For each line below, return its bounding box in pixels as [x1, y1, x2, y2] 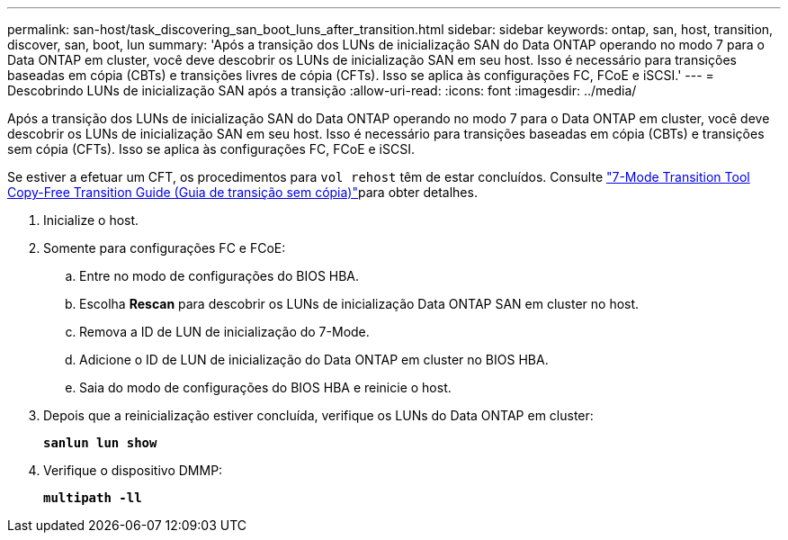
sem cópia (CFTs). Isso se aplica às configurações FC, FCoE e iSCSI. [7, 141, 415, 157]
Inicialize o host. [43, 212, 139, 228]
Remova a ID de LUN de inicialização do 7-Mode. [79, 324, 370, 339]
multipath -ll [43, 490, 142, 505]
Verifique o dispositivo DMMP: [43, 463, 223, 478]
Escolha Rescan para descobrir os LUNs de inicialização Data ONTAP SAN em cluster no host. [79, 296, 640, 311]
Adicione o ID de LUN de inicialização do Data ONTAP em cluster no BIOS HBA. [79, 352, 549, 367]
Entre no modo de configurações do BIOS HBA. [79, 268, 360, 283]
